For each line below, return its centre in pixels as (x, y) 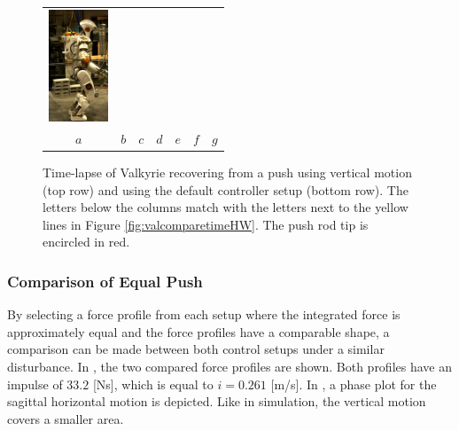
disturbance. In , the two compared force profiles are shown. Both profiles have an (229, 366)
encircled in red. (86, 242)
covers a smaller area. (66, 418)
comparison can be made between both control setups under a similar (196, 349)
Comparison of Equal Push (105, 281)
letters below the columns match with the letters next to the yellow (226, 207)
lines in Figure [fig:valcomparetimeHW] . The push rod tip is (206, 224)
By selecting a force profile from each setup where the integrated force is (204, 314)
